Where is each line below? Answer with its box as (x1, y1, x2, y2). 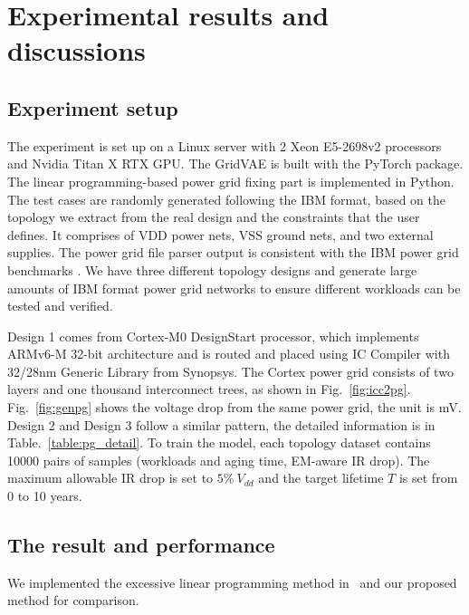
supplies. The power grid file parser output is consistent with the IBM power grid (7, 243, 459, 262)
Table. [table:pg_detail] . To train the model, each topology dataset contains (7, 433, 431, 452)
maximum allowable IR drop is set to (7, 468, 214, 487)
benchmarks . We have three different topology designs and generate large (7, 260, 417, 279)
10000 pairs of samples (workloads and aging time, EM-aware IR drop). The (7, 450, 430, 469)
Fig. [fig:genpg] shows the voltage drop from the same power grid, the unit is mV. (7, 398, 462, 417)
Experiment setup (7, 93, 178, 121)
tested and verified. (7, 296, 113, 315)
